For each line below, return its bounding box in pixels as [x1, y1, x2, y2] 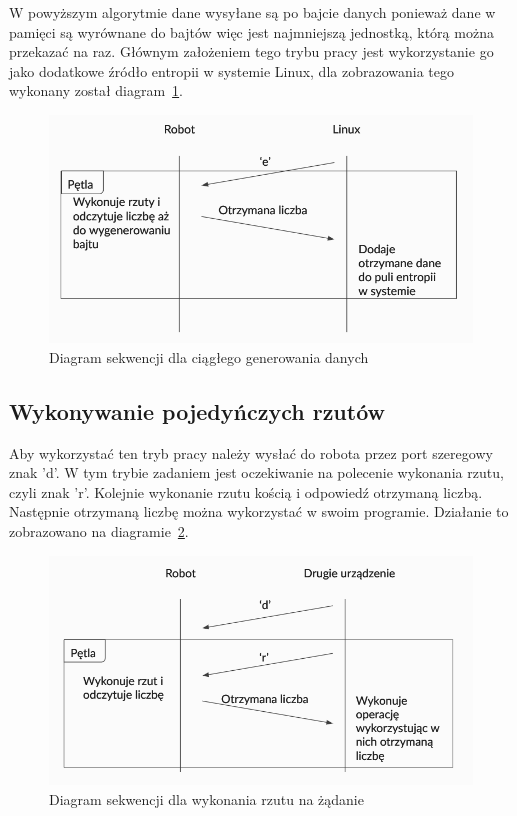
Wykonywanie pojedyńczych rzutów [9, 395, 386, 426]
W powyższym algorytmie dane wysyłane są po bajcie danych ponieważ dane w [9, 2, 496, 22]
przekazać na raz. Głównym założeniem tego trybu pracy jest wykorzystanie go [9, 41, 494, 62]
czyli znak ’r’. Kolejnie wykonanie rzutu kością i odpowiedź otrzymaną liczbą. [9, 481, 483, 502]
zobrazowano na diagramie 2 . [9, 520, 189, 541]
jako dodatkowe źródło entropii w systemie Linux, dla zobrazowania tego [9, 60, 454, 81]
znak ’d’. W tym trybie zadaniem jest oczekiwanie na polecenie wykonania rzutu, [9, 462, 504, 483]
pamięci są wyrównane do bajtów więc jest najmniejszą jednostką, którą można [9, 21, 494, 42]
